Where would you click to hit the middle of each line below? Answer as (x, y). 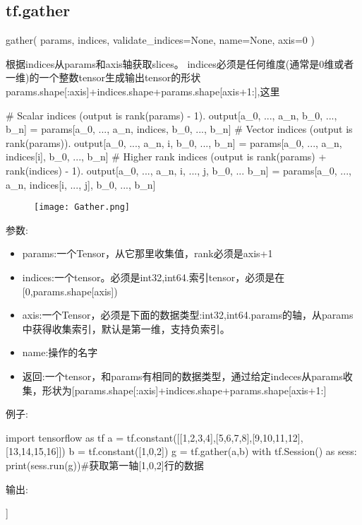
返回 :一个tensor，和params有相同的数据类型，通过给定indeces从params (182, 376)
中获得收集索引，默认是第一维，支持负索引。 (126, 328)
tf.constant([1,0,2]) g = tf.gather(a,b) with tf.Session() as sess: (223, 451)
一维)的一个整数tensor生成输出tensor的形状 (103, 77)
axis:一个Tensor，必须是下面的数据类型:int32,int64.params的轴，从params (188, 315)
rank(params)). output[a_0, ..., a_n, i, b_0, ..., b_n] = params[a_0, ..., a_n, (174, 142)
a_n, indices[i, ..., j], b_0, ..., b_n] (81, 184)
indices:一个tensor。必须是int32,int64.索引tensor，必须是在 (153, 277)
